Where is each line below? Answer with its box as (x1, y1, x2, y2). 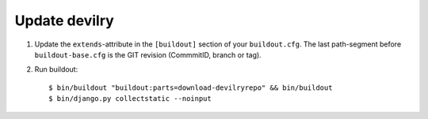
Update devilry (14, 12, 114, 29)
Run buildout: (34, 65, 78, 74)
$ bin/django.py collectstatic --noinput (48, 95, 212, 103)
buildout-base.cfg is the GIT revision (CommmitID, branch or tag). (34, 50, 262, 59)
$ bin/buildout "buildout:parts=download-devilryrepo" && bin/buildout (48, 83, 333, 92)
